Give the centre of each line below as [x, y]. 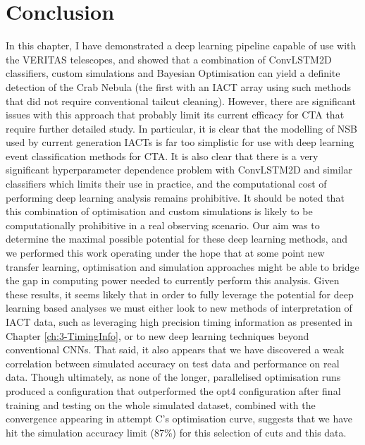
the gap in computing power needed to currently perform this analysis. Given [173, 280]
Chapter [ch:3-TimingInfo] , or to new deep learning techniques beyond [157, 335]
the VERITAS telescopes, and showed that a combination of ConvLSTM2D [169, 59]
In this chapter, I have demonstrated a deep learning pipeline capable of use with [181, 45]
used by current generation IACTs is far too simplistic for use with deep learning [180, 142]
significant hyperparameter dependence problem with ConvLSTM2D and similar [179, 170]
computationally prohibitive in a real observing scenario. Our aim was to [163, 225]
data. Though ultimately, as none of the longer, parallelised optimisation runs [173, 377]
